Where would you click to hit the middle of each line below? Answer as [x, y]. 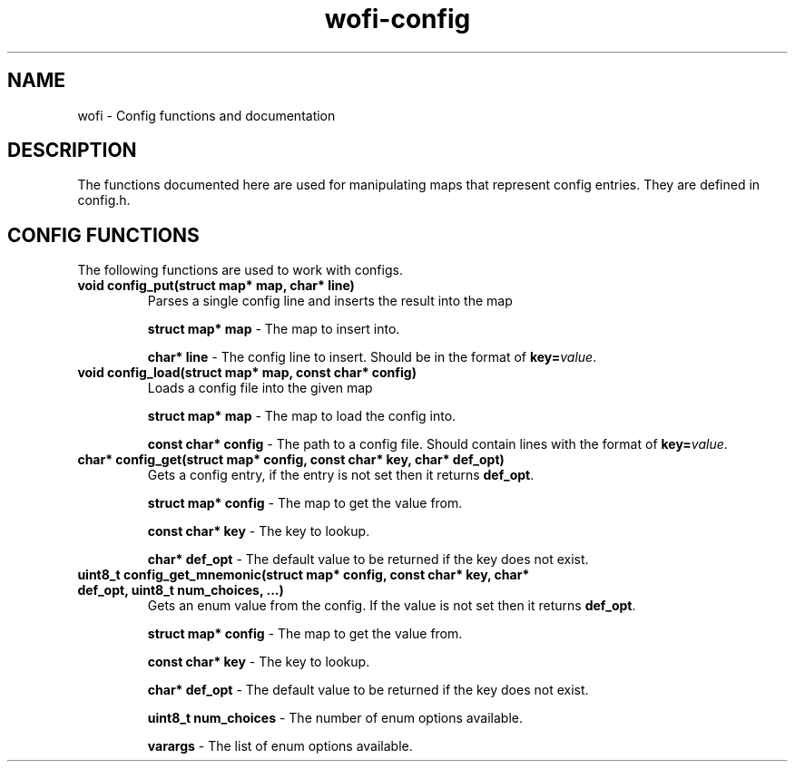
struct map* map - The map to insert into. [274, 329]
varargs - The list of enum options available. [280, 746]
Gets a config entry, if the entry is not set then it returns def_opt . [341, 475]
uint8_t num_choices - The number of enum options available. [335, 718]
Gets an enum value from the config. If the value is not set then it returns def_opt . [392, 606]
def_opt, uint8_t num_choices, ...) [181, 590]
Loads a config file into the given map [260, 388]
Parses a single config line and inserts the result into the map [330, 301]
